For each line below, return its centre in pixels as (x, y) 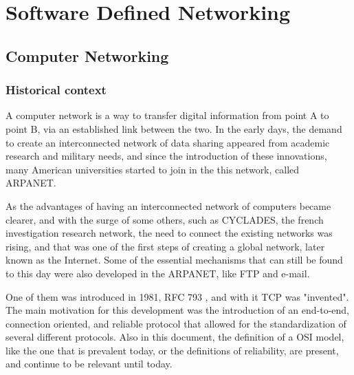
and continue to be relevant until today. (89, 364)
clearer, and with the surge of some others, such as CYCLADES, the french (165, 219)
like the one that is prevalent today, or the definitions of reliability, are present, (172, 350)
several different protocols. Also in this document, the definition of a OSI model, (175, 337)
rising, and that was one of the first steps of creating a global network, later (165, 246)
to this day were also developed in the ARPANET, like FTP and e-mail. (158, 273)
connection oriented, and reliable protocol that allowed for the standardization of (176, 323)
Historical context (56, 90)
